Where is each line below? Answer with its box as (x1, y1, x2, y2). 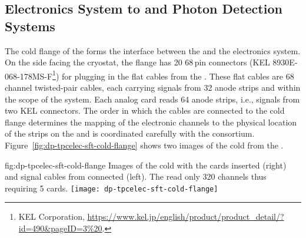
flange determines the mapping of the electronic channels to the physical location (5, 115, 297, 128)
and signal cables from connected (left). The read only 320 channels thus (5, 170, 267, 183)
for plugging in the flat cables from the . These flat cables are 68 (62, 70, 294, 82)
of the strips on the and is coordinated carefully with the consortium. (5, 127, 255, 140)
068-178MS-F (5, 70, 53, 82)
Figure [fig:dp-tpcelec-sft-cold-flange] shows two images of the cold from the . (5, 139, 284, 151)
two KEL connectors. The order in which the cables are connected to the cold (5, 104, 285, 117)
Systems (5, 16, 55, 35)
